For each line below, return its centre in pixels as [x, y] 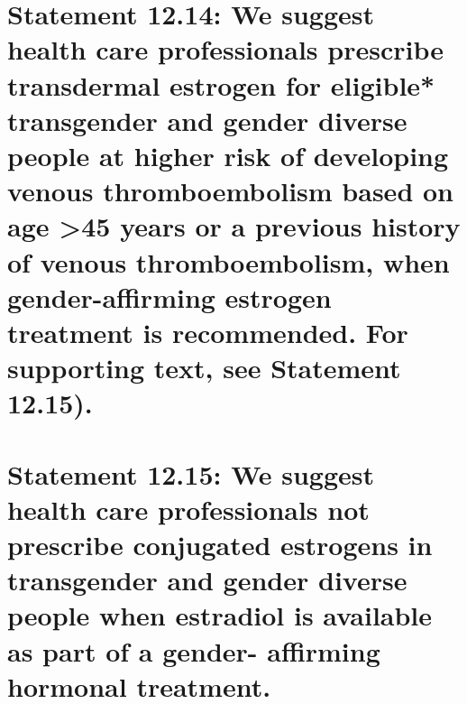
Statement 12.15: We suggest [191, 473]
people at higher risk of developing [228, 155]
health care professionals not [188, 509]
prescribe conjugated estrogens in [220, 544]
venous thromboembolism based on [230, 191]
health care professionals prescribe [225, 49]
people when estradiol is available [220, 615]
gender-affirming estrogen [169, 296]
